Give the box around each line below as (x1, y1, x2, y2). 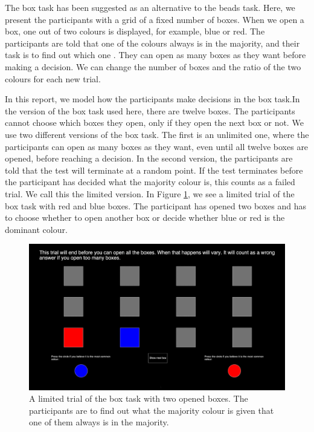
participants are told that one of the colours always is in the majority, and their (5, 36, 300, 49)
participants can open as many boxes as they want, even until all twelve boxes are (5, 140, 309, 152)
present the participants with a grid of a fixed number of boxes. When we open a (5, 13, 304, 25)
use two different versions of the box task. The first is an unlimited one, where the (5, 128, 309, 140)
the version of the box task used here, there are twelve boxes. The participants (5, 104, 295, 117)
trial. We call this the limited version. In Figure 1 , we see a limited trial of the (5, 187, 295, 200)
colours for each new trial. (5, 72, 101, 85)
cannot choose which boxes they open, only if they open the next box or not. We (5, 116, 304, 129)
